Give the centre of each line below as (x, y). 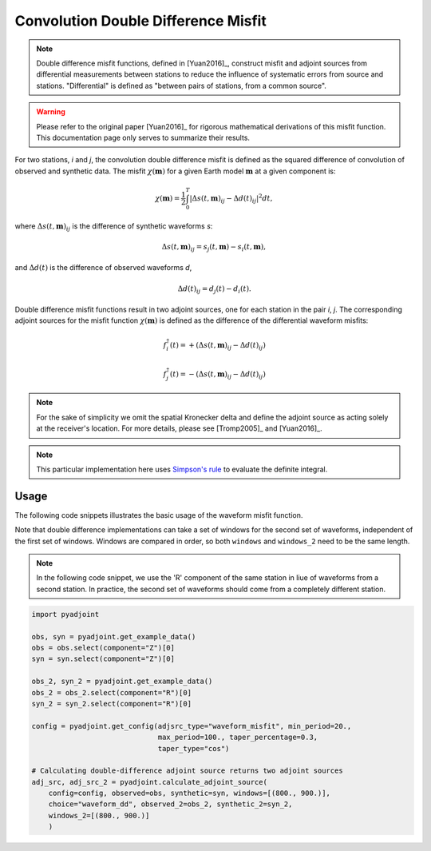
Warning (51, 112)
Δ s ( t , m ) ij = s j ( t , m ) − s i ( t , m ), (214, 248)
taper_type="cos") (194, 748)
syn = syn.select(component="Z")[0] (103, 659)
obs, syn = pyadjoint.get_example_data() (114, 636)
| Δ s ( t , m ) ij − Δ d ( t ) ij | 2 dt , (231, 199)
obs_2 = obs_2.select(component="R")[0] (111, 692)
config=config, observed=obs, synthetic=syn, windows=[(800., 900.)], (190, 793)
